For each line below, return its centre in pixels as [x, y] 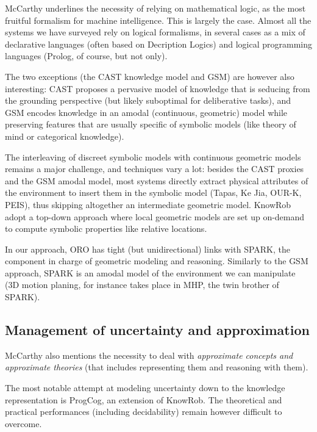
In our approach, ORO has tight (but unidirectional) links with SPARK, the [148, 249]
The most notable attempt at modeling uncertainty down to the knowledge [145, 388]
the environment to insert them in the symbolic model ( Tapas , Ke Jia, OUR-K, [153, 193]
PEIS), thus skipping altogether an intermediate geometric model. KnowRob [148, 204]
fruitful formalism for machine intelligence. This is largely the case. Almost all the [158, 20]
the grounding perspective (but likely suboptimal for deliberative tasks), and [148, 100]
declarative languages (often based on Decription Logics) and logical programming [159, 44]
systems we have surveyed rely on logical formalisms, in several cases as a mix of [155, 32]
